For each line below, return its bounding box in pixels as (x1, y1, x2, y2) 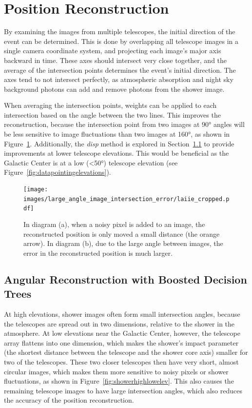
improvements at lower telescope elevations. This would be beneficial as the (4, 148, 229, 158)
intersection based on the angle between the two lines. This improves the (4, 109, 221, 120)
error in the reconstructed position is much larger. (23, 247, 173, 258)
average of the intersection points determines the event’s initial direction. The (4, 64, 236, 75)
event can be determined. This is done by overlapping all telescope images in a (4, 36, 239, 46)
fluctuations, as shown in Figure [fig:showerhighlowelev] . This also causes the (4, 376, 234, 386)
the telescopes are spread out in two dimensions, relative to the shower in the (4, 318, 235, 328)
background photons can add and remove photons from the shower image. (4, 83, 225, 94)
